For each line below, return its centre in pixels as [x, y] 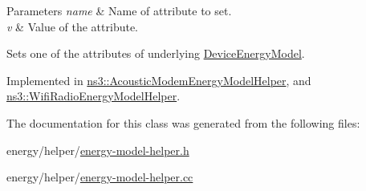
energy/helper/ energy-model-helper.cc [100, 177]
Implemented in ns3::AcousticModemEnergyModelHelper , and [159, 80]
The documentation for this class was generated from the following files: [183, 122]
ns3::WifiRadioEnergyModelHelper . [94, 96]
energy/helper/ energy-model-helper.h [98, 150]
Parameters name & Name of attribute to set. [119, 10]
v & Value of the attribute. [73, 26]
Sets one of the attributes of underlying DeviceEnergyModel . [156, 53]
